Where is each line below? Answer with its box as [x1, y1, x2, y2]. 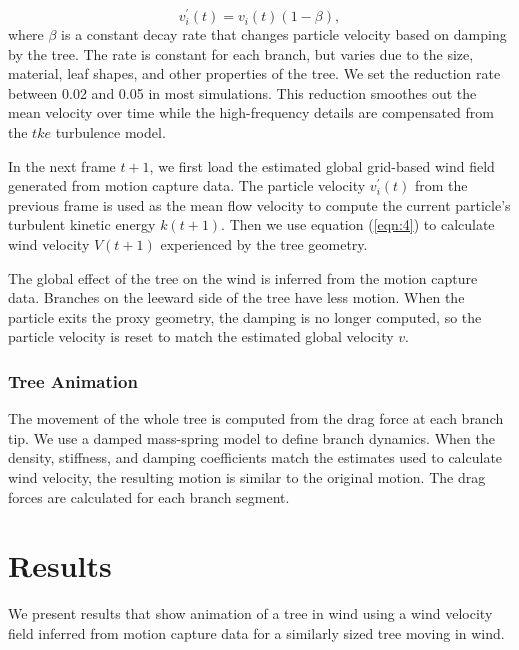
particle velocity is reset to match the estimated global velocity [8, 326, 394, 347]
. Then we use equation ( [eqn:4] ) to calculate [221, 214, 495, 235]
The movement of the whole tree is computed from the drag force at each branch [8, 408, 504, 429]
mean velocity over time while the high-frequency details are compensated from [8, 102, 494, 123]
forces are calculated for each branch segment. [8, 486, 290, 507]
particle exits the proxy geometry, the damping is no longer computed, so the [8, 306, 482, 327]
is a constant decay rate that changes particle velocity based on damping [61, 24, 507, 45]
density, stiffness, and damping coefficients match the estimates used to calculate [8, 447, 503, 468]
